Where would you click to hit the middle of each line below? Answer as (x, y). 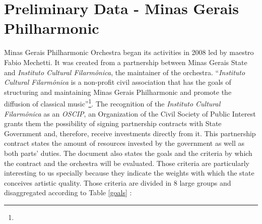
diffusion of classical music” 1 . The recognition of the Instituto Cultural (112, 103)
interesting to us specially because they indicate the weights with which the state (129, 173)
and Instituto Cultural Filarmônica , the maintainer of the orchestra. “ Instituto (125, 72)
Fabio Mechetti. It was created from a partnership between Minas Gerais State (126, 62)
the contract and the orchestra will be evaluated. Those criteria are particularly (127, 163)
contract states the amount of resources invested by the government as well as (124, 143)
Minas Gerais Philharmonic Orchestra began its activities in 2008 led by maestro (129, 52)
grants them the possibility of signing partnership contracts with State (113, 123)
